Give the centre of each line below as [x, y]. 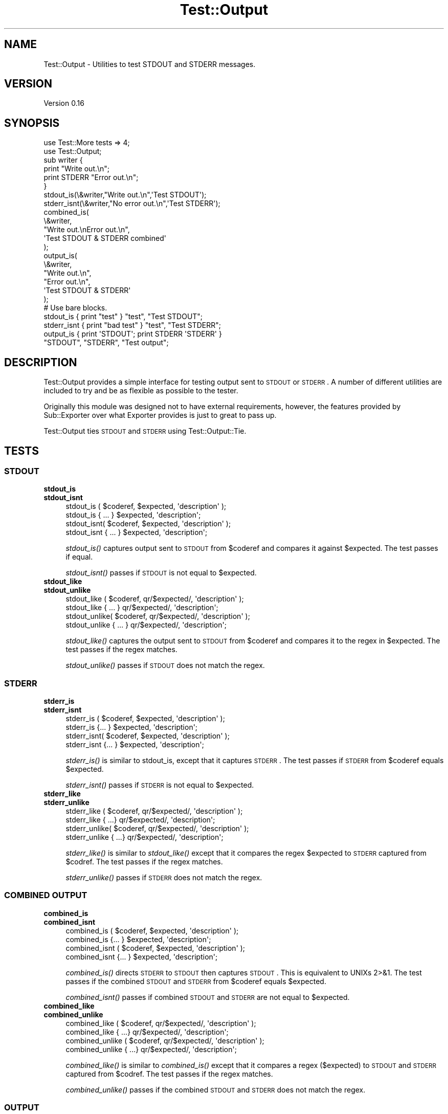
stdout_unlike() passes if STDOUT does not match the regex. [165, 665]
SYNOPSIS [32, 123]
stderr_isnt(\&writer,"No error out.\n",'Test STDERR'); [132, 204]
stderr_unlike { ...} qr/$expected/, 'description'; [144, 837]
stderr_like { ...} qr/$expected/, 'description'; [140, 820]
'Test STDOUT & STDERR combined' [105, 238]
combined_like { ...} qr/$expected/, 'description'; [147, 1032]
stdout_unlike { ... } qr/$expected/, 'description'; [146, 625]
